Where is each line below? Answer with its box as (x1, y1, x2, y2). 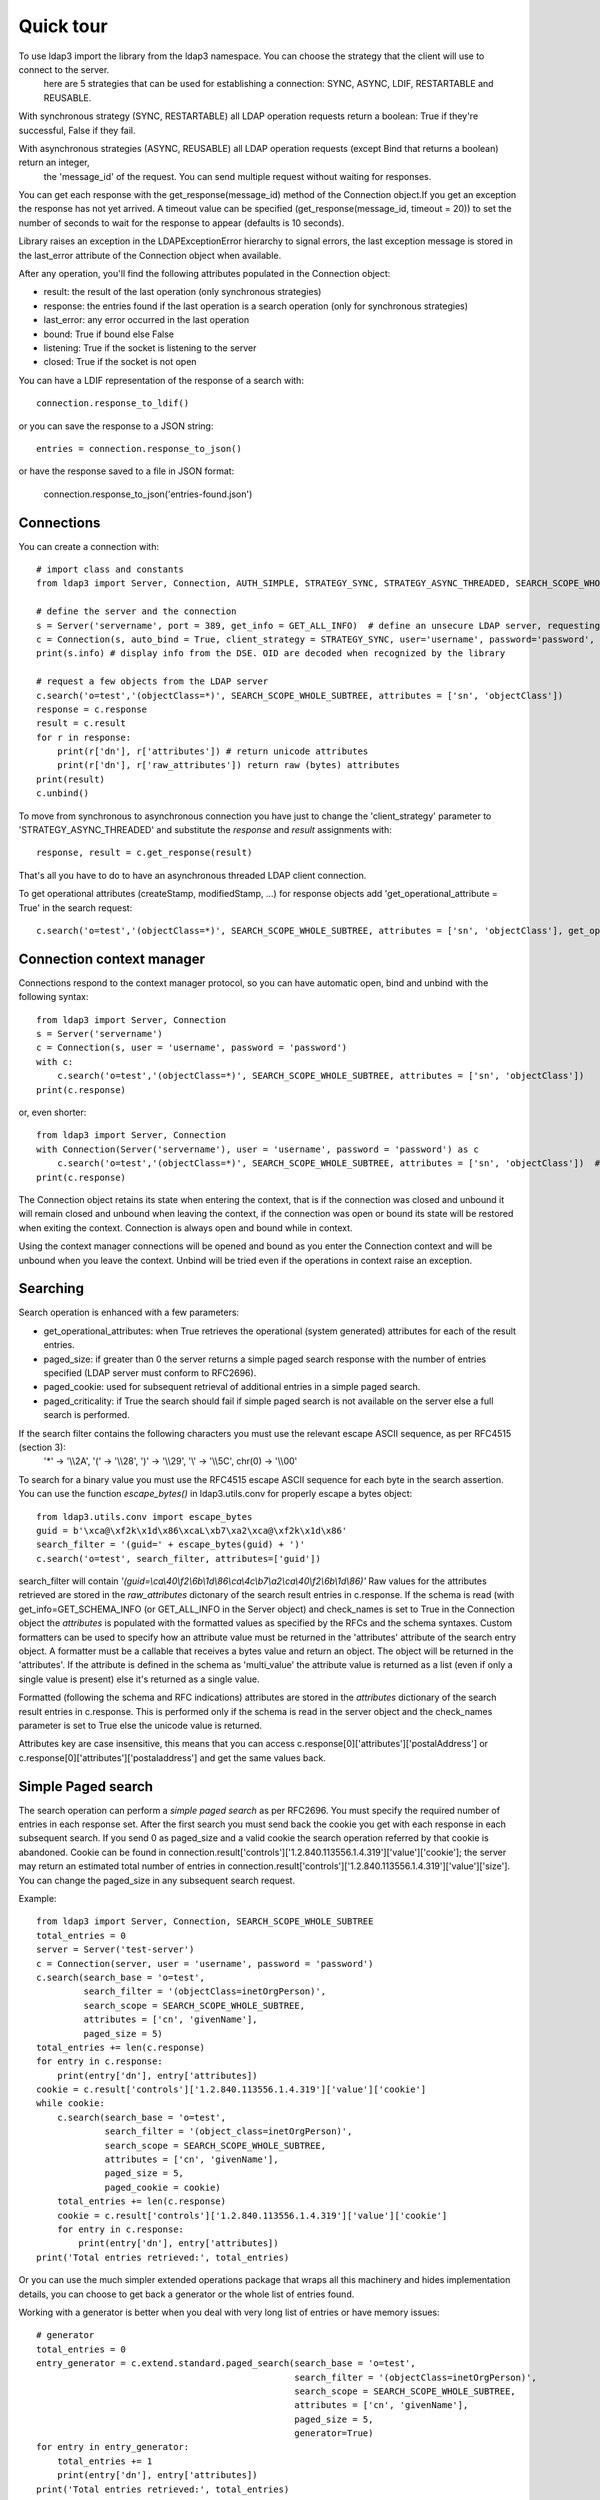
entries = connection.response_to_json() (36, 443, 242, 454)
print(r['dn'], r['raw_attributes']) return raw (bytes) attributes (56, 760, 400, 771)
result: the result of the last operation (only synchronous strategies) (43, 286, 322, 298)
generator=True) (294, 2428, 374, 2439)
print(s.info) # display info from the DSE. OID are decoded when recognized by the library (36, 648, 506, 659)
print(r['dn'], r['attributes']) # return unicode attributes (56, 746, 369, 757)
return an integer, (18, 156, 90, 169)
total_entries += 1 (56, 2455, 153, 2467)
